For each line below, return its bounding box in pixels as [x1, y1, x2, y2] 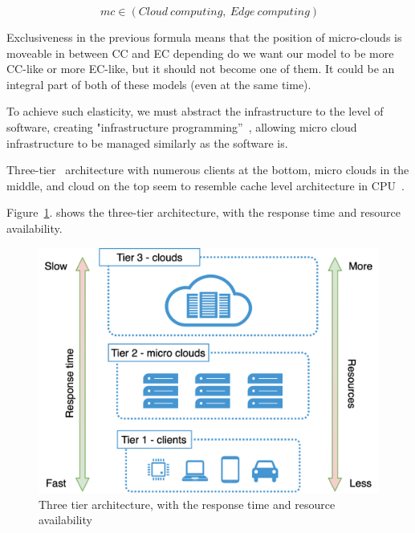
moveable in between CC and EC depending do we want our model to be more [6, 44, 394, 61]
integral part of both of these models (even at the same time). [6, 75, 311, 92]
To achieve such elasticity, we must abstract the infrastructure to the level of [6, 103, 384, 120]
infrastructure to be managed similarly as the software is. [6, 134, 288, 151]
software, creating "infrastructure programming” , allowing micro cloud [6, 118, 357, 135]
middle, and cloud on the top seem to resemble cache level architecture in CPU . [6, 177, 405, 193]
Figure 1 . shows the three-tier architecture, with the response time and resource [6, 204, 401, 221]
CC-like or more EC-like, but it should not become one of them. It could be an [6, 60, 395, 77]
